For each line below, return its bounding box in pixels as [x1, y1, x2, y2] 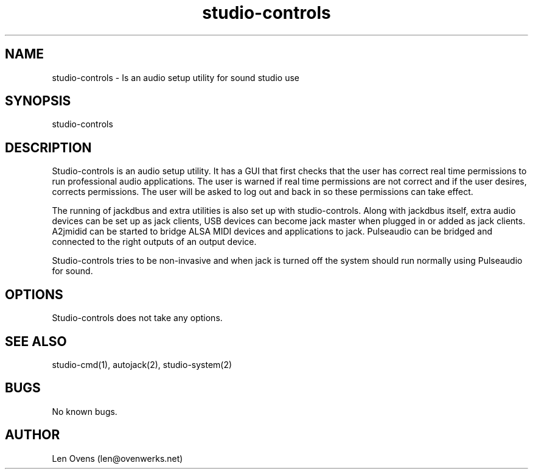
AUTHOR [5, 427, 60, 443]
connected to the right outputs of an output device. [52, 236, 257, 247]
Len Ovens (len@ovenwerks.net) [52, 453, 183, 464]
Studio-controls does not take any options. [52, 313, 223, 324]
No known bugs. [52, 406, 117, 417]
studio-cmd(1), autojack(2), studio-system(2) [52, 359, 232, 370]
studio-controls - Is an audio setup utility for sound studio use [52, 72, 299, 83]
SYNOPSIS [5, 93, 71, 109]
